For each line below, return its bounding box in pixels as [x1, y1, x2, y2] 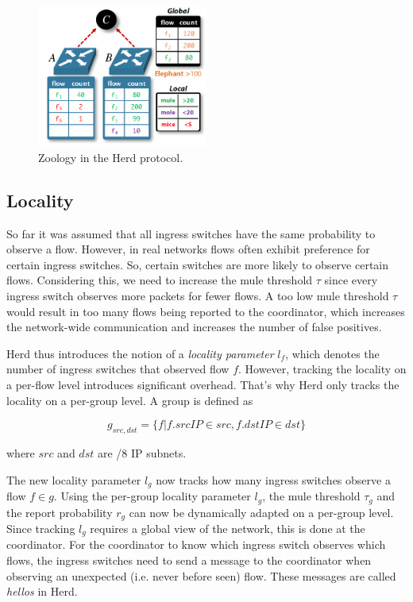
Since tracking [6, 519, 75, 536]
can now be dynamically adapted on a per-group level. [129, 504, 394, 520]
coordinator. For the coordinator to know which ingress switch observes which [6, 536, 386, 553]
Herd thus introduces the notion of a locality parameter [6, 345, 274, 361]
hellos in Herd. [6, 583, 78, 600]
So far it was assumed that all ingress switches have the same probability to [6, 225, 376, 241]
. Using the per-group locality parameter [53, 488, 251, 504]
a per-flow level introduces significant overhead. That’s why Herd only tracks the [6, 376, 399, 393]
